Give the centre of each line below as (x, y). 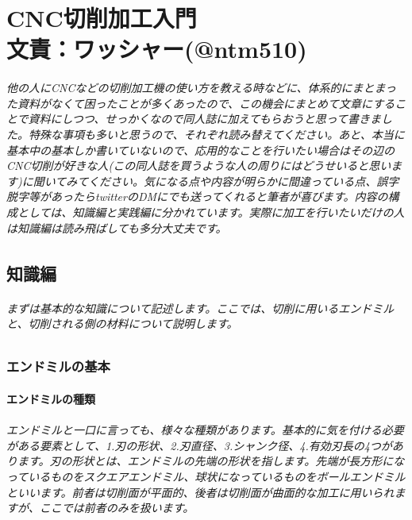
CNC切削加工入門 (102, 18)
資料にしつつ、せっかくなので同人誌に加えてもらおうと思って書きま (205, 119)
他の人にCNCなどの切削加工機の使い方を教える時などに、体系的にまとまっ (202, 88)
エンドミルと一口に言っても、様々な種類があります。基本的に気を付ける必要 (205, 430)
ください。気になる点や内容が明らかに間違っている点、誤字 (243, 181)
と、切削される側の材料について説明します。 (122, 324)
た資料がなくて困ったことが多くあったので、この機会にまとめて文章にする (201, 103)
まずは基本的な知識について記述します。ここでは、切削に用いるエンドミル (200, 308)
